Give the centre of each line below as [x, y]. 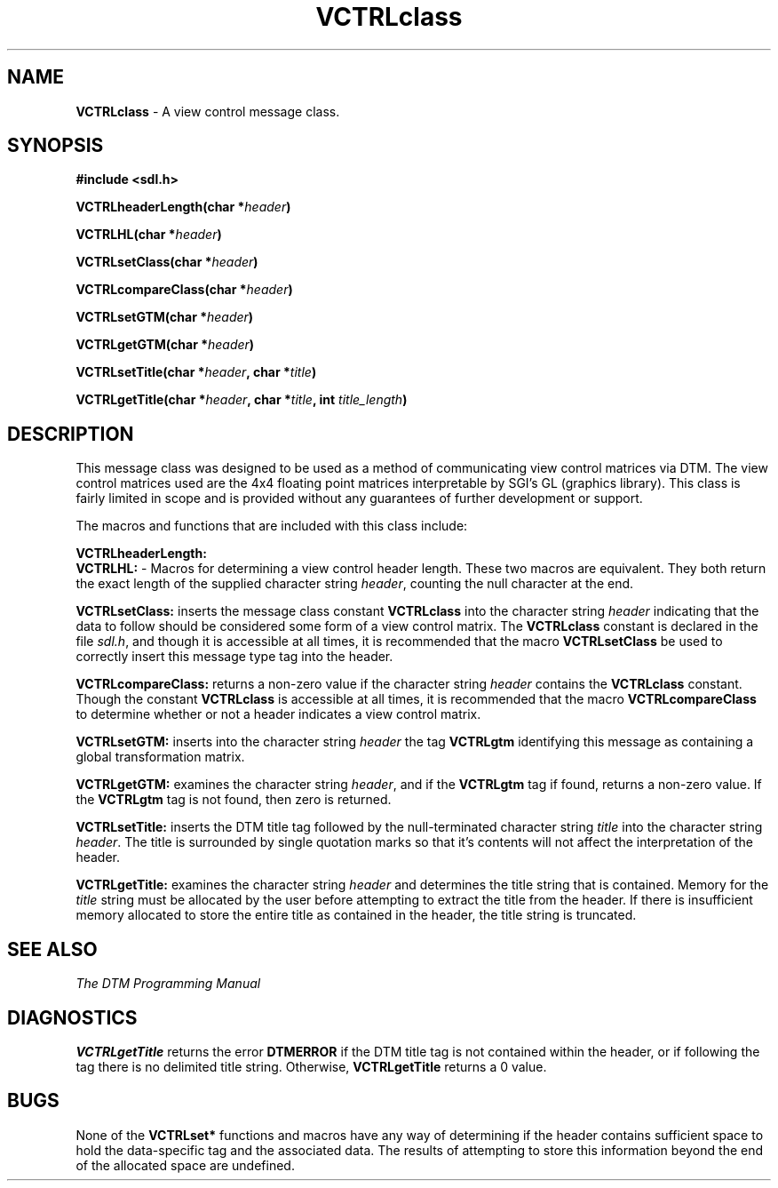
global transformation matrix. [160, 757]
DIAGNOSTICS [72, 1017]
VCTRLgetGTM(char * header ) [165, 345]
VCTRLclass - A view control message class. [208, 111]
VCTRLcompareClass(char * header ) [184, 290]
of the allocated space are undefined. [185, 1165]
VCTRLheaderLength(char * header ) [183, 207]
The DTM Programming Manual [168, 984]
